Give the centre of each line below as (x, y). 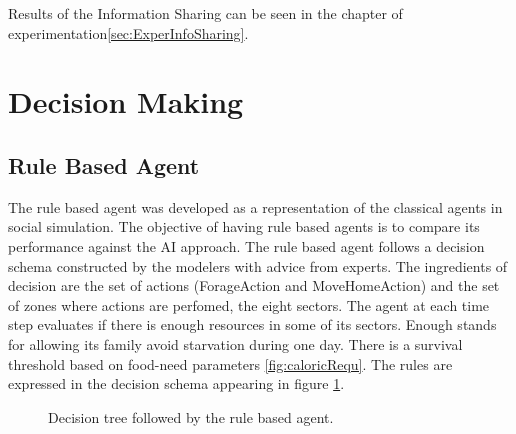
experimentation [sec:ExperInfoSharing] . (128, 32)
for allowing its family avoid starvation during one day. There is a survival (235, 343)
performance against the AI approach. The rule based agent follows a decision (246, 245)
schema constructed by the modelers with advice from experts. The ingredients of (258, 265)
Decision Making (126, 101)
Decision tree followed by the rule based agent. (191, 416)
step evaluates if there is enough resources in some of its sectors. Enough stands (252, 324)
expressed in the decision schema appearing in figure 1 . (176, 383)
